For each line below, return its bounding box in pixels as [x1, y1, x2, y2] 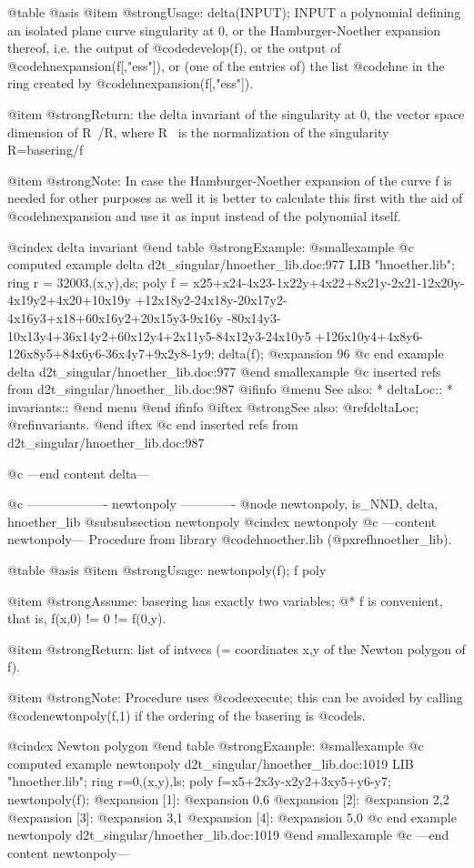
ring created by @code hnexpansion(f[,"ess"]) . [7, 74, 254, 93]
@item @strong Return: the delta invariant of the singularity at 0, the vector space [7, 104, 465, 123]
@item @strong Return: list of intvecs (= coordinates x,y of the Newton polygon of [7, 639, 466, 658]
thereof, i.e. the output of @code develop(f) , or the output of [7, 38, 341, 57]
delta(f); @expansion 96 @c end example [218, 344, 444, 363]
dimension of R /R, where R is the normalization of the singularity [7, 122, 389, 141]
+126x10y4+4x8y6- [315, 326, 424, 345]
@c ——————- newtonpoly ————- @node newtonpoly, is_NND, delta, [7, 494, 439, 513]
